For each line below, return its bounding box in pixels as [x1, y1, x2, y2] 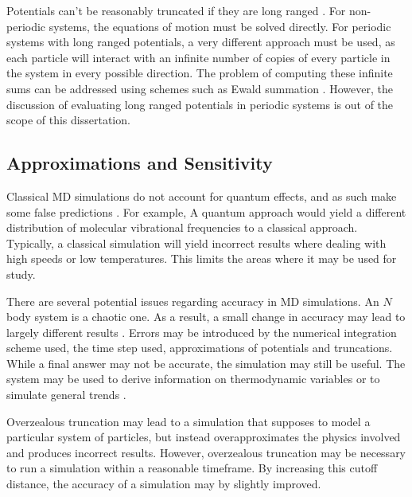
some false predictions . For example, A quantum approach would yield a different [6, 203, 406, 220]
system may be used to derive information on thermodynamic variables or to [6, 370, 380, 387]
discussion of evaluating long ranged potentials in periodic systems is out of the [6, 96, 394, 112]
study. [6, 265, 36, 282]
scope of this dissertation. [6, 112, 130, 128]
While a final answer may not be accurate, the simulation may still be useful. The [6, 354, 406, 371]
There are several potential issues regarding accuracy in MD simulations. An [6, 292, 379, 309]
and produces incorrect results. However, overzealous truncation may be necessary [6, 444, 406, 460]
